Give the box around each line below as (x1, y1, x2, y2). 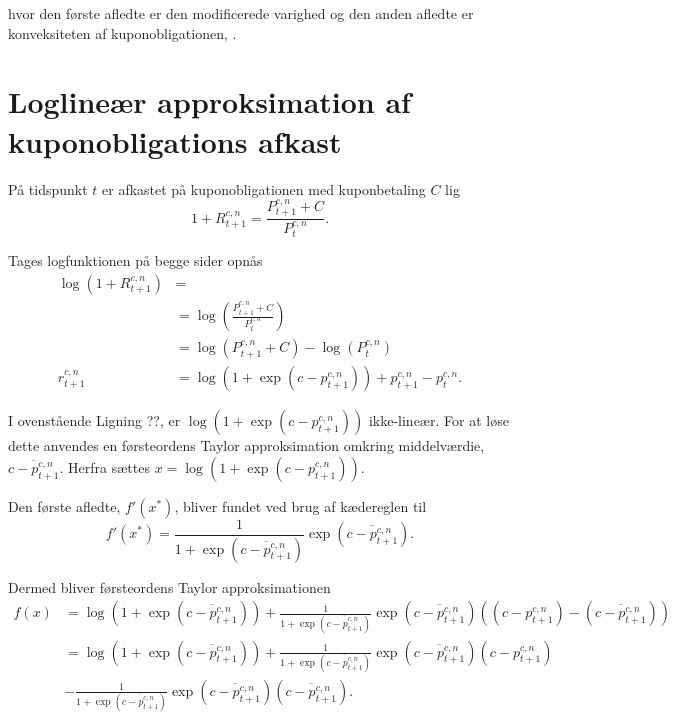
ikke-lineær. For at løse (368, 410, 509, 431)
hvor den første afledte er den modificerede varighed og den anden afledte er (8, 3, 474, 23)
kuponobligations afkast (8, 120, 342, 161)
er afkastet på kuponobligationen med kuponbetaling (102, 178, 426, 199)
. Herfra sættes (59, 456, 150, 477)
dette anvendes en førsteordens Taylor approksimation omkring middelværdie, (8, 435, 485, 456)
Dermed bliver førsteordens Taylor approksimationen (8, 576, 331, 597)
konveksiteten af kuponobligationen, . (8, 22, 237, 43)
